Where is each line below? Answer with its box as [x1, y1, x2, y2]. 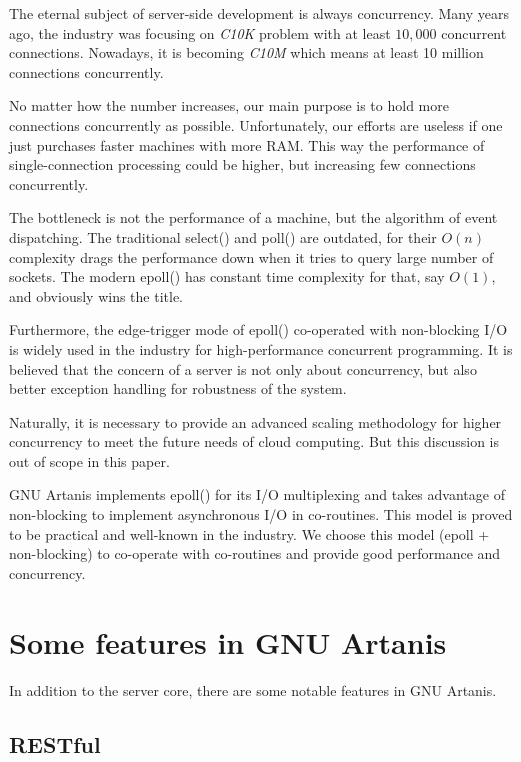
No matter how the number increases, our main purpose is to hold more [9, 95, 449, 116]
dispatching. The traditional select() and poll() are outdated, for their [9, 226, 437, 247]
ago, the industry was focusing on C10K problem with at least [9, 22, 391, 43]
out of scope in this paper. [9, 450, 170, 471]
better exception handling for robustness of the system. [9, 378, 347, 399]
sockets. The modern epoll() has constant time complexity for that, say [9, 266, 445, 287]
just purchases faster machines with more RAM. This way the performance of [9, 134, 485, 155]
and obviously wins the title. [9, 285, 184, 306]
